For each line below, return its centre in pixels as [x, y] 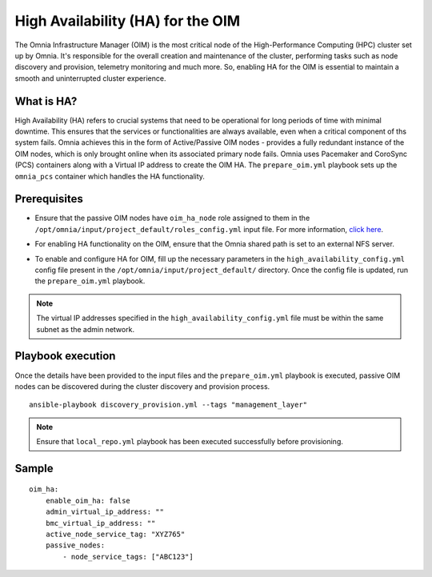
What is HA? [46, 101]
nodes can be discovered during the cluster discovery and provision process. [142, 386]
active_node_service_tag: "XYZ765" [115, 535]
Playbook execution [65, 356]
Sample [34, 468]
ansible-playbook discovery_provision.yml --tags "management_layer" [168, 405]
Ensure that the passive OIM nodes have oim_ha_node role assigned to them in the [172, 218]
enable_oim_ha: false [88, 501]
